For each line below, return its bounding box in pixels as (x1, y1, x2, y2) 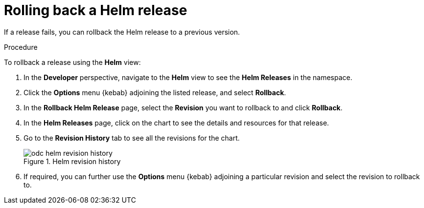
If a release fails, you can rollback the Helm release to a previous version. (4, 27, 240, 36)
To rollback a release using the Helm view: (4, 58, 141, 66)
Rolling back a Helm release (4, 2, 188, 19)
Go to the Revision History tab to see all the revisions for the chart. (24, 133, 240, 142)
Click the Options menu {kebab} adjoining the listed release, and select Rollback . (24, 88, 286, 97)
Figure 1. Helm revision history (24, 157, 121, 166)
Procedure (4, 42, 38, 51)
